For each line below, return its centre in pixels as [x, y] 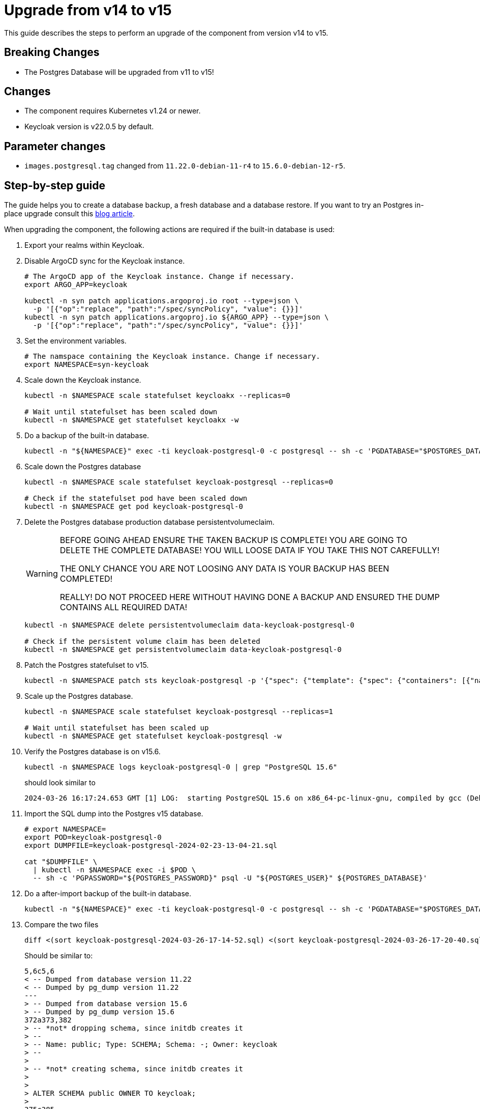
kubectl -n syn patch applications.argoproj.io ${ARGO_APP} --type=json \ [177, 317]
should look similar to [60, 783]
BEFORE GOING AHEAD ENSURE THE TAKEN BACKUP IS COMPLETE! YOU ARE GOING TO [233, 540]
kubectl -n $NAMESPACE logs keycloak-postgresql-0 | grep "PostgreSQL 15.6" [181, 767]
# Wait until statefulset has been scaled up [117, 728]
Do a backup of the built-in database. [87, 436]
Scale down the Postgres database [83, 467]
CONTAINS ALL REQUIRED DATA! [124, 607]
